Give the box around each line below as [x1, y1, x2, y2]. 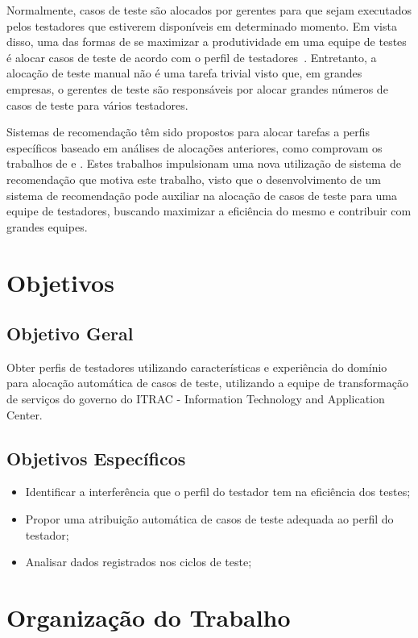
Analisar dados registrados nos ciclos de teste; [25, 553, 252, 570]
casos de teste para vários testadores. [6, 96, 188, 113]
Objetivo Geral [6, 321, 134, 346]
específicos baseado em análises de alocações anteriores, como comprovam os [6, 139, 383, 156]
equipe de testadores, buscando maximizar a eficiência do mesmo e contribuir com [6, 202, 412, 219]
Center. [6, 406, 43, 423]
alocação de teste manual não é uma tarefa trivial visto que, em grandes [6, 65, 362, 81]
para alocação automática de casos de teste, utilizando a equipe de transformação [6, 374, 408, 391]
